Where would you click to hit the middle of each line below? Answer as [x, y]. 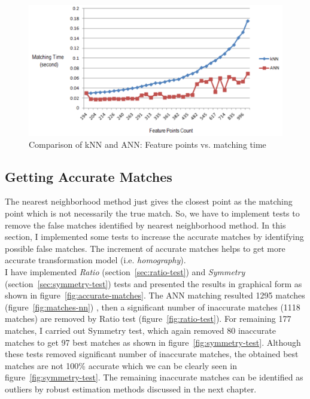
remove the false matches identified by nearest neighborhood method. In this [145, 225]
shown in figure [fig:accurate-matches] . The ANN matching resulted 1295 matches [155, 295]
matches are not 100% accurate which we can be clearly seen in [121, 365]
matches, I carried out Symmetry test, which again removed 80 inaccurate [140, 330]
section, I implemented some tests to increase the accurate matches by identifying [154, 237]
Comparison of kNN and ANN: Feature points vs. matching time [148, 144]
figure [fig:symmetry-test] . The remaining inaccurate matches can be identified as [154, 377]
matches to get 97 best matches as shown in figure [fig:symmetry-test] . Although [153, 342]
